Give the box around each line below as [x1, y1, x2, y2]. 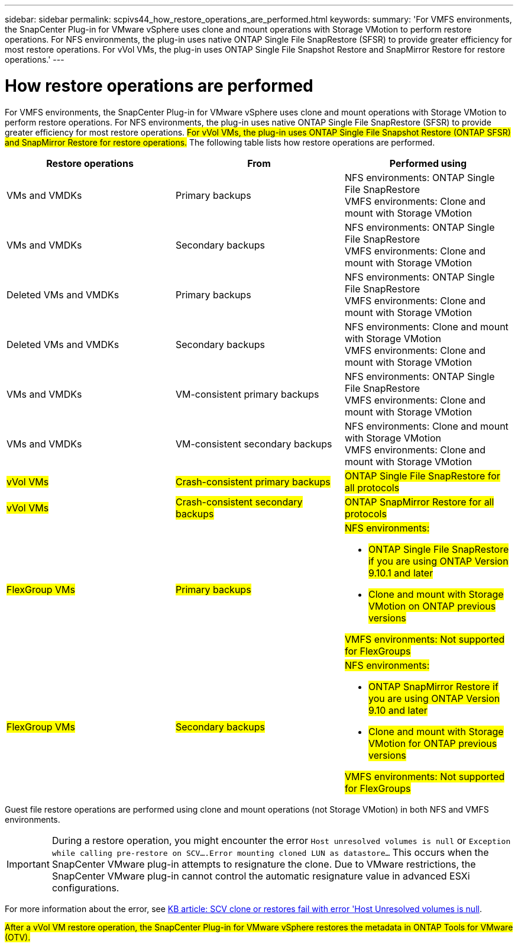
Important [7, 858, 50, 870]
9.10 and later [368, 704, 428, 716]
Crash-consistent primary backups [175, 475, 331, 488]
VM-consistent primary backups [175, 388, 319, 400]
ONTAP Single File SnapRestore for [344, 469, 500, 482]
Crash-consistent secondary [175, 495, 303, 508]
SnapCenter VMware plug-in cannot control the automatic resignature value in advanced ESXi [51, 869, 470, 882]
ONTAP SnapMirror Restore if [368, 680, 498, 692]
